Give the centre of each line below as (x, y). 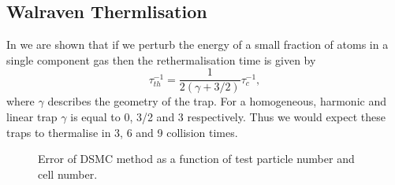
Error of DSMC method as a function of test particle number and (196, 159)
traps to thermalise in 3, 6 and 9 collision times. (122, 132)
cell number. (68, 174)
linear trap (32, 117)
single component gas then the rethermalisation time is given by (161, 59)
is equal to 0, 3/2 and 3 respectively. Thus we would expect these (228, 117)
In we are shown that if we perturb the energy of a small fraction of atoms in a (197, 44)
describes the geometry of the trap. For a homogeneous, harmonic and (217, 101)
